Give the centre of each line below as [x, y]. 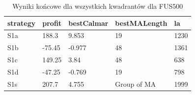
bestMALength [141, 23]
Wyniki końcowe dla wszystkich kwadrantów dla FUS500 [98, 6]
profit [52, 23]
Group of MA [136, 84]
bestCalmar [88, 23]
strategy [22, 23]
